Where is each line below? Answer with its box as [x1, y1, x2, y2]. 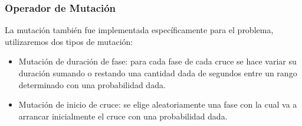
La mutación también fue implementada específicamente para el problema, [5, 24, 274, 36]
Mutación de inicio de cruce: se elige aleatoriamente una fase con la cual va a [18, 98, 297, 111]
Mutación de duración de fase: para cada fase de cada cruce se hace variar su [18, 55, 297, 67]
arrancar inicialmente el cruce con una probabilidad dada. [18, 109, 228, 122]
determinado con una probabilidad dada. [18, 78, 166, 91]
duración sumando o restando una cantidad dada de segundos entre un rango [18, 67, 297, 79]
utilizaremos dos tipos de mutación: [5, 35, 133, 47]
